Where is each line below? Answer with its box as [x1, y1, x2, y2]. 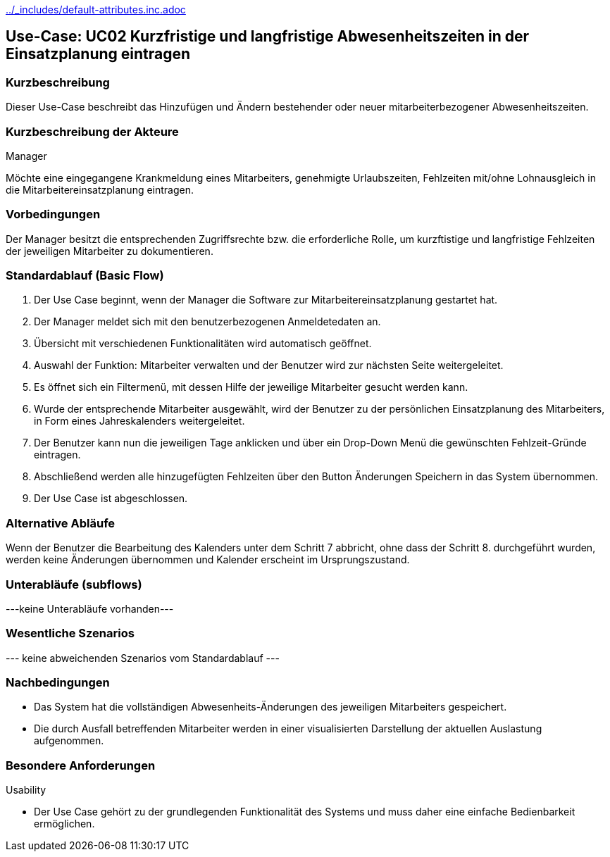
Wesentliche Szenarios [6, 626, 135, 641]
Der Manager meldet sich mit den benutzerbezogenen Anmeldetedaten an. [34, 315, 381, 328]
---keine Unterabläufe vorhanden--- [6, 602, 174, 615]
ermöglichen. [34, 818, 95, 830]
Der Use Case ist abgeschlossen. [34, 492, 188, 505]
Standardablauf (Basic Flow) [6, 268, 164, 283]
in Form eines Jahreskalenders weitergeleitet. [34, 415, 245, 427]
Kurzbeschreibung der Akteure [6, 124, 179, 139]
